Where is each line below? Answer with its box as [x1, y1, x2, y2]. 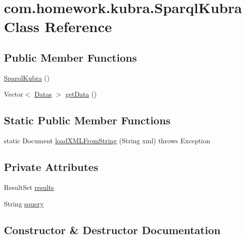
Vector [4, 89, 23, 99]
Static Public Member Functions [4, 113, 171, 128]
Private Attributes [4, 159, 98, 174]
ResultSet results [4, 182, 54, 192]
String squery [4, 198, 44, 208]
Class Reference [4, 17, 112, 36]
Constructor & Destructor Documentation [4, 222, 221, 237]
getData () [65, 89, 97, 99]
